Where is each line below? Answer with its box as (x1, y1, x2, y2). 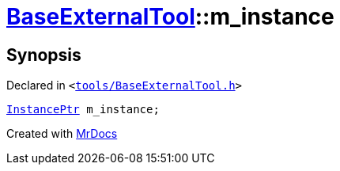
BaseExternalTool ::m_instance (6, 3, 334, 30)
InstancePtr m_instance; (6, 103, 160, 116)
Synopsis (6, 44, 81, 65)
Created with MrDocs (6, 127, 118, 141)
